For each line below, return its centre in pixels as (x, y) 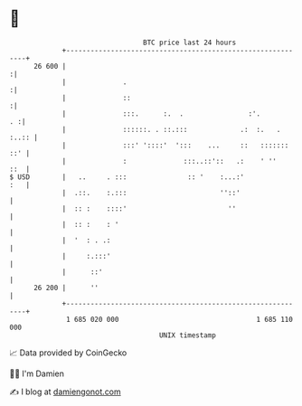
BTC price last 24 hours (190, 42)
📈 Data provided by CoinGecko (68, 353)
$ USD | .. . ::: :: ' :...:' (127, 177)
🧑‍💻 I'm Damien (37, 373)
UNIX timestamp (188, 335)
